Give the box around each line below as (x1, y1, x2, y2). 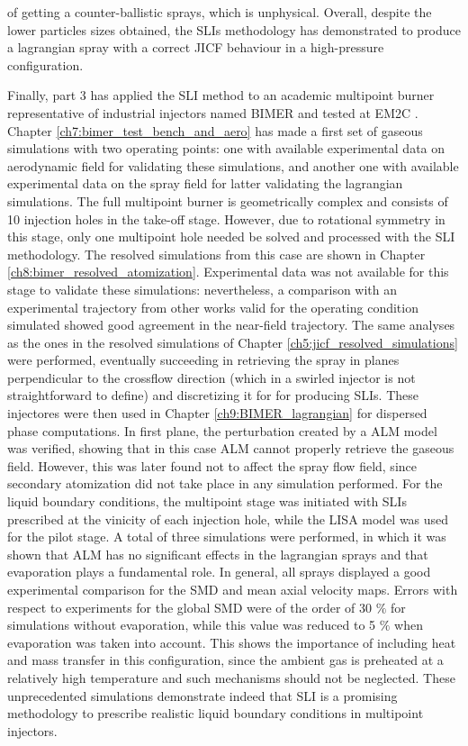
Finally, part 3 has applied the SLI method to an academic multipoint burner (7, 86, 435, 105)
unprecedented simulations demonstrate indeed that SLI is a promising (7, 686, 398, 705)
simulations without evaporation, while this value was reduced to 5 (7, 615, 376, 634)
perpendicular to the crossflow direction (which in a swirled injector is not (7, 368, 416, 387)
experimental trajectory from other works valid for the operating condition (7, 297, 418, 316)
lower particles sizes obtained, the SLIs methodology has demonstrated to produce (7, 20, 462, 39)
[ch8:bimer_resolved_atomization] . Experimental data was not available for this (7, 262, 449, 281)
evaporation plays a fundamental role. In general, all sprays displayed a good (7, 562, 431, 581)
